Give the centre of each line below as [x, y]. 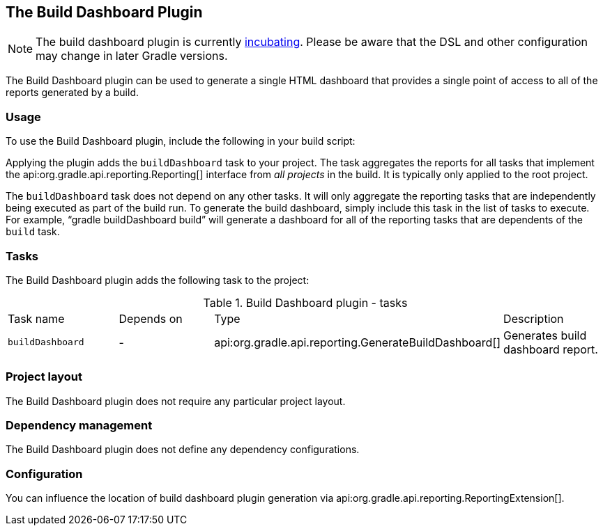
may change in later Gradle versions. [132, 56]
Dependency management [79, 426]
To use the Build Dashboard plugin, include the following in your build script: [181, 141]
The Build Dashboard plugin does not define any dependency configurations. [183, 450]
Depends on [151, 318]
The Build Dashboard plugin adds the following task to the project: [158, 280]
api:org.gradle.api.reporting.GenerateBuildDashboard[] [358, 342]
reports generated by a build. [72, 93]
